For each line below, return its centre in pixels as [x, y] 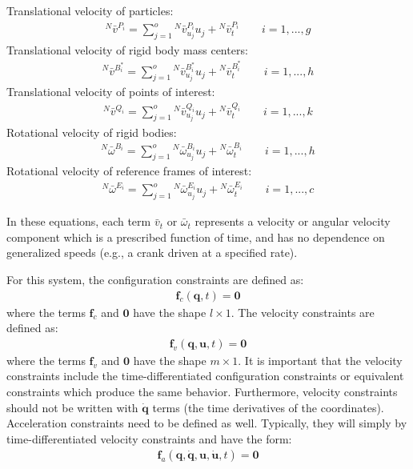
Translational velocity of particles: [90, 10]
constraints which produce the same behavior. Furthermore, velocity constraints [202, 392]
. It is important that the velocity [320, 360]
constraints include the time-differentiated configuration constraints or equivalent [205, 376]
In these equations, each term [79, 221]
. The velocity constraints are [303, 312]
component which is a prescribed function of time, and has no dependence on [196, 237]
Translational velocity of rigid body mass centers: [127, 49]
